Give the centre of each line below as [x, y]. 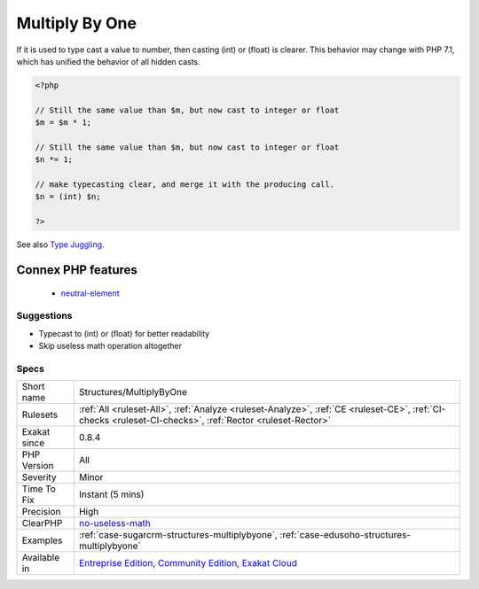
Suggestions [44, 316]
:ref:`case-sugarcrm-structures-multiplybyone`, [178, 535]
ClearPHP [42, 523]
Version [38, 466]
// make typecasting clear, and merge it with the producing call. [185, 185]
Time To [39, 489]
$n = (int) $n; [68, 197]
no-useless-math [114, 523]
